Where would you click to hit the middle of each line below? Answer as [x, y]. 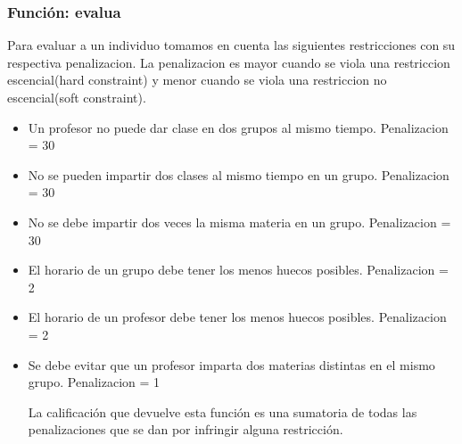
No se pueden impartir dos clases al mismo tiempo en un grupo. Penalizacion [239, 174]
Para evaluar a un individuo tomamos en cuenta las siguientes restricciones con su [231, 45]
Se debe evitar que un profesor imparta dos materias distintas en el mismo [231, 364]
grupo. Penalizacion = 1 [94, 382]
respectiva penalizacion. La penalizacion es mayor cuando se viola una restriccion [229, 62]
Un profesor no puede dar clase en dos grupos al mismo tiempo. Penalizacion [238, 127]
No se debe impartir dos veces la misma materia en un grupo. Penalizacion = [239, 222]
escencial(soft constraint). [77, 97]
